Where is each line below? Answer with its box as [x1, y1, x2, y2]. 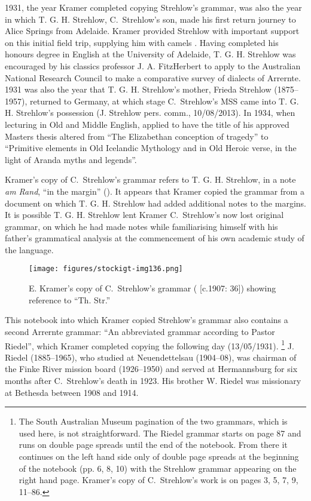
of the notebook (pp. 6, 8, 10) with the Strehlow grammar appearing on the [19, 462, 297, 474]
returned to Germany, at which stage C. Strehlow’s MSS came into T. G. [29, 94, 299, 107]
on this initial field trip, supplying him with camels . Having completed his [5, 36, 279, 48]
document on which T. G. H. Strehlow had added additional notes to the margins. [5, 196, 306, 209]
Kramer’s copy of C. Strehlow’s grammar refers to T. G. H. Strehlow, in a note [5, 173, 296, 186]
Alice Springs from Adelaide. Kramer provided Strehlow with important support [5, 24, 300, 37]
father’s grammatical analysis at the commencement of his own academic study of [5, 232, 304, 244]
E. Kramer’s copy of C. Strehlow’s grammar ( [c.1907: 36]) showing [29, 282, 276, 294]
